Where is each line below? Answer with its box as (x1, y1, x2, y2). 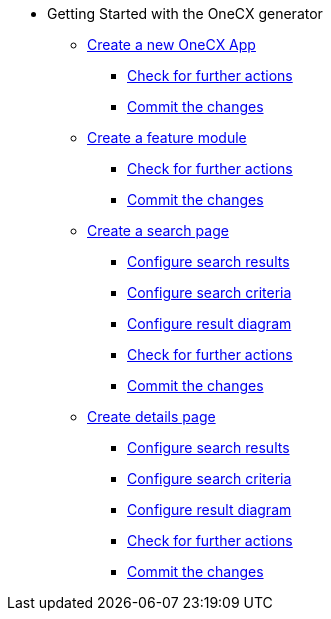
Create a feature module (87, 129, 247, 146)
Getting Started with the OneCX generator (47, 5, 323, 22)
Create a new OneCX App (87, 36, 256, 53)
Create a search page (87, 222, 229, 239)
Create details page (87, 408, 216, 425)
